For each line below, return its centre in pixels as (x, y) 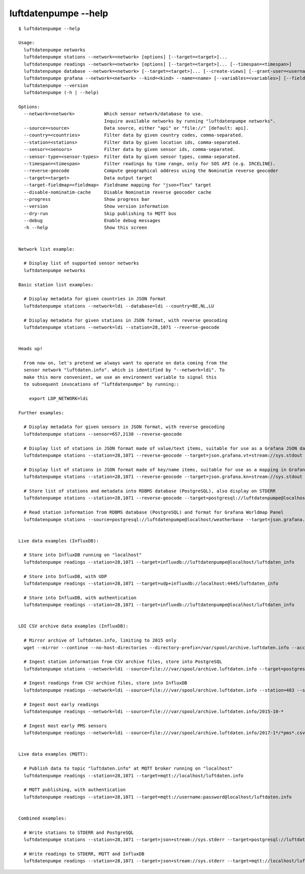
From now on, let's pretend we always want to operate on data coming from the (126, 363)
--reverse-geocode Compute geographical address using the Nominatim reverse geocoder (151, 171)
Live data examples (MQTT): (53, 754)
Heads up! (30, 349)
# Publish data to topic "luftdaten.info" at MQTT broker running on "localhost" (128, 768)
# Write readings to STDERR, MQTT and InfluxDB (84, 854)
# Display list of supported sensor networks (81, 263)
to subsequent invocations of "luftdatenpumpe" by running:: (101, 384)
